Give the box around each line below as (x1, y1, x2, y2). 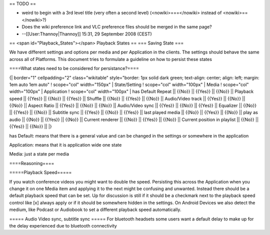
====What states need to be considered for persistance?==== (9, 65, 139, 71)
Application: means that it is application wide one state (9, 142, 122, 148)
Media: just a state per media (9, 151, 69, 157)
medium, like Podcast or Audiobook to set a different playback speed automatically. (9, 206, 181, 212)
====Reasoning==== (9, 160, 54, 166)
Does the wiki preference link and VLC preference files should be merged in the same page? (21, 24, 212, 30)
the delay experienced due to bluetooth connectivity (9, 222, 117, 228)
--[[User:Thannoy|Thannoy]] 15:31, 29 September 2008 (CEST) (21, 30, 152, 37)
